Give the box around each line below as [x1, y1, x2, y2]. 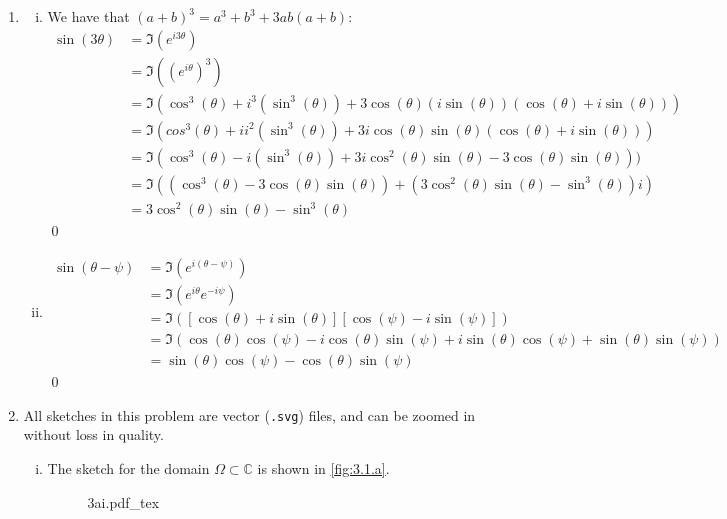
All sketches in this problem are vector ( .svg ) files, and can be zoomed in [23, 404, 476, 425]
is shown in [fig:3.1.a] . [257, 457, 390, 478]
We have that [47, 6, 130, 26]
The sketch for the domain [47, 457, 210, 478]
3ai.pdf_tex [87, 491, 160, 512]
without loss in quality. [23, 424, 164, 445]
